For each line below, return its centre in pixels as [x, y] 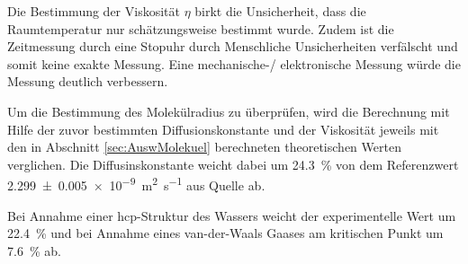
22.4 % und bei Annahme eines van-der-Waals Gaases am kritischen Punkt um [225, 233]
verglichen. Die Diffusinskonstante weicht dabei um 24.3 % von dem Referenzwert [233, 164]
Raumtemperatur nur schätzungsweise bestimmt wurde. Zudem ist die [201, 28]
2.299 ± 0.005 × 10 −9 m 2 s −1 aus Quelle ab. [136, 184]
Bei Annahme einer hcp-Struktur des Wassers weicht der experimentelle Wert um [232, 215]
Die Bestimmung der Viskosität [94, 11]
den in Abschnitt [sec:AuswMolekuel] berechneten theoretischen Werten [204, 147]
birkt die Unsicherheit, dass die [280, 11]
